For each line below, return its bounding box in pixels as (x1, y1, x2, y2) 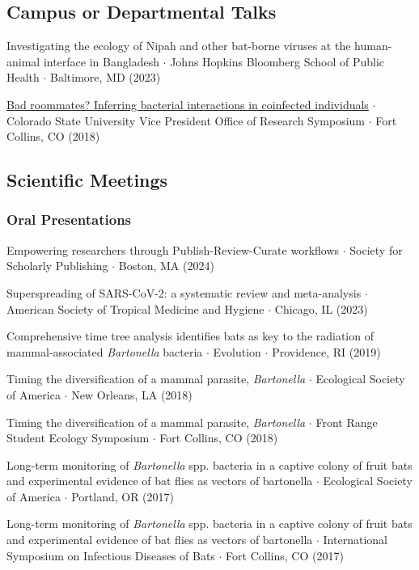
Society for (349, 241, 403, 258)
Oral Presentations (6, 209, 132, 230)
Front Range (315, 413, 378, 430)
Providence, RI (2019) (272, 343, 381, 360)
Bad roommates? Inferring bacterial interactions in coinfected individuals (6, 95, 369, 112)
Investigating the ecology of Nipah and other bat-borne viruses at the (6, 37, 351, 54)
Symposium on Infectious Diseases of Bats (6, 547, 215, 564)
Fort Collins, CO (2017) (226, 547, 344, 564)
